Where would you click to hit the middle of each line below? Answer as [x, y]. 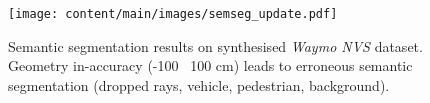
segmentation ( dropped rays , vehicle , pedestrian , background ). [199, 84]
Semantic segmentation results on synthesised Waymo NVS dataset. [215, 45]
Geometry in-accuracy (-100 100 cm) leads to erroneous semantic [210, 65]
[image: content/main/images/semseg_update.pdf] [173, 14]
